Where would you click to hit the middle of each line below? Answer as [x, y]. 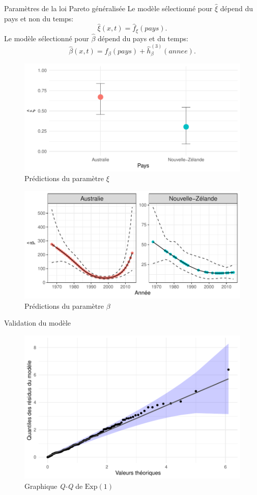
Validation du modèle [38, 323]
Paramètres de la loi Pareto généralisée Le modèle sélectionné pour [108, 8]
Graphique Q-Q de [54, 486]
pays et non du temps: [39, 18]
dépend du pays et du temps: [143, 38]
